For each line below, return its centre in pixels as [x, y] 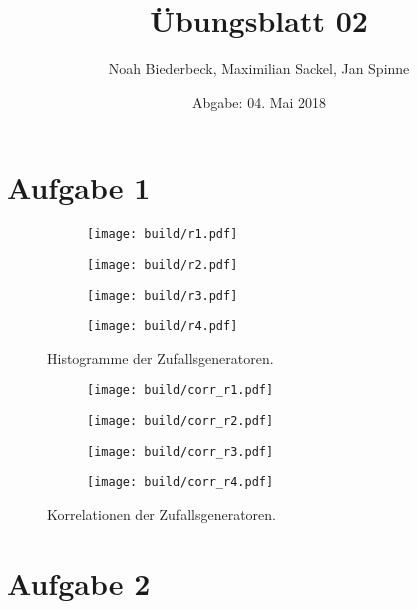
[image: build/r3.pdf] [162, 295]
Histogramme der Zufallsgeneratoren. [160, 357]
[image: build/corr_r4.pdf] [180, 482]
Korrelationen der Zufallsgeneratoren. [161, 514]
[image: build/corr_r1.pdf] [180, 390]
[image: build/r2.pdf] [162, 264]
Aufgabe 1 [79, 187]
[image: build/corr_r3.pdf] [180, 451]
